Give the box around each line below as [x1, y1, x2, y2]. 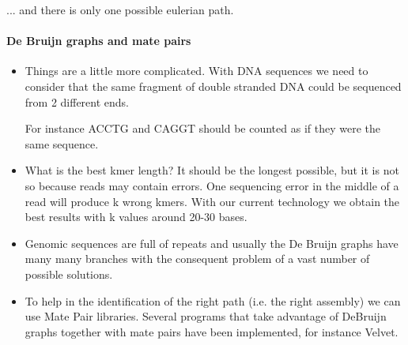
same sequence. [25, 135, 99, 152]
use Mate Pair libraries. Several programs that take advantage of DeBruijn [25, 308, 387, 324]
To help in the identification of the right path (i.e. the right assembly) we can [25, 292, 401, 309]
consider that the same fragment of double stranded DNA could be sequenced [25, 77, 402, 94]
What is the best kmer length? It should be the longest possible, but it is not [25, 162, 399, 178]
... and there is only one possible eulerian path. [6, 2, 234, 17]
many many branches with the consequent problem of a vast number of [25, 250, 370, 267]
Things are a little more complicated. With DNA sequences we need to [25, 62, 368, 79]
